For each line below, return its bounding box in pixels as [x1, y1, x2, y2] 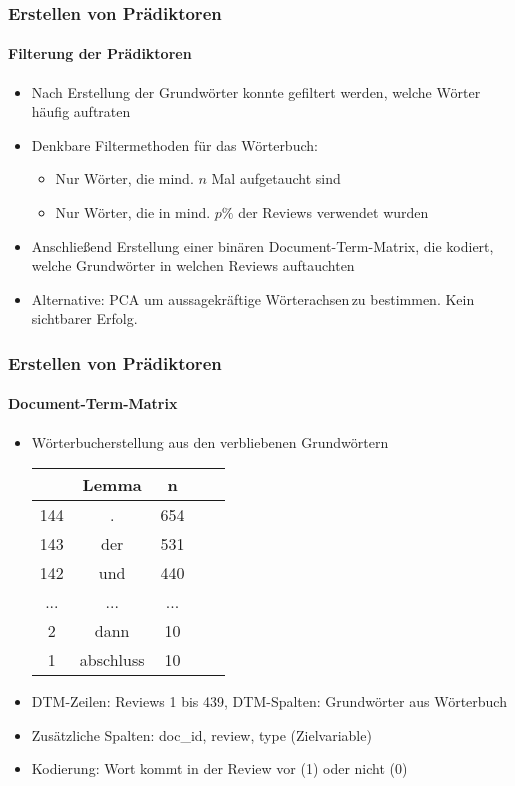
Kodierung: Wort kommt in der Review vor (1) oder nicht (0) [31, 758, 408, 779]
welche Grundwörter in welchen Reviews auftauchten [31, 255, 355, 276]
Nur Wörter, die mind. [55, 168, 194, 189]
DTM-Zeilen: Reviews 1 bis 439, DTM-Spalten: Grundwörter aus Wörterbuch [31, 691, 507, 712]
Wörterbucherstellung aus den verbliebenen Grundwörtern [31, 431, 389, 452]
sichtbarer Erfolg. [31, 308, 138, 329]
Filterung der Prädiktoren [8, 43, 192, 64]
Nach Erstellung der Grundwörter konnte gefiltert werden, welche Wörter [31, 81, 481, 102]
